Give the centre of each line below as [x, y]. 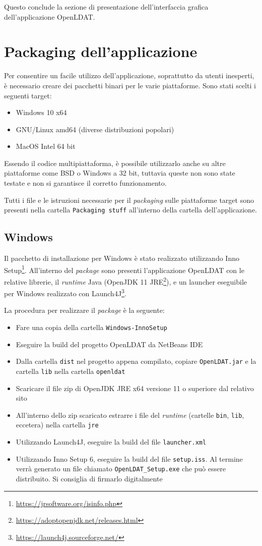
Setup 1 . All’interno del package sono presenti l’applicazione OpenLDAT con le [124, 269]
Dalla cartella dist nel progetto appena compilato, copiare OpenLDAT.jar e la [136, 361]
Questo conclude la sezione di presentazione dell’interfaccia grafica [106, 7]
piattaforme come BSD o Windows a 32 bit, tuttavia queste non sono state [120, 173]
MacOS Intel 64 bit [46, 146]
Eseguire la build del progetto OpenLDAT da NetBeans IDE [109, 344]
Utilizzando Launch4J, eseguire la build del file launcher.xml [111, 442]
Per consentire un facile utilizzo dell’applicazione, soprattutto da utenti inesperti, [129, 75]
